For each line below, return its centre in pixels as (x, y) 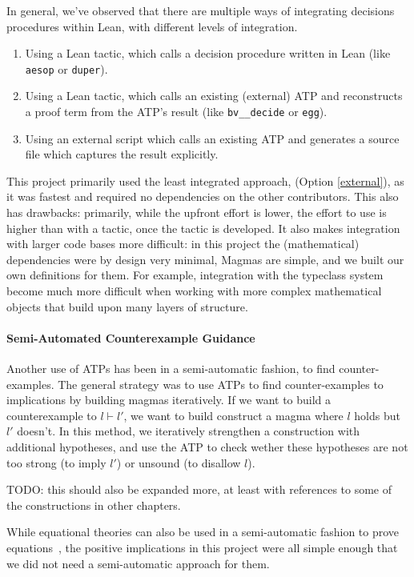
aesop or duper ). (66, 68)
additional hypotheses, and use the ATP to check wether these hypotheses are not (207, 446)
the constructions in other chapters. (94, 505)
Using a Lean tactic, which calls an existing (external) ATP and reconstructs (214, 96)
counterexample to (52, 415)
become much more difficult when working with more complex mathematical (194, 291)
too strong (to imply (56, 462)
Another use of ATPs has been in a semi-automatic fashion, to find (171, 369)
